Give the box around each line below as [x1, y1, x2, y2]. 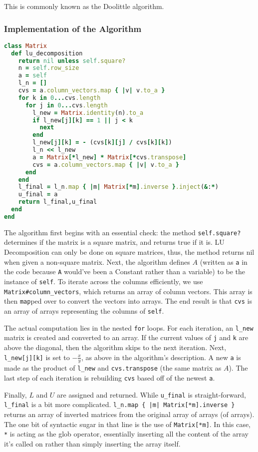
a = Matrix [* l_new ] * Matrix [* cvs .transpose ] [32, 153, 187, 161]
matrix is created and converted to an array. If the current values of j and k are [4, 332, 249, 343]
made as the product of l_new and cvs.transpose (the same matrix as [4, 363, 222, 373]
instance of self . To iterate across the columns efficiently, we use [4, 276, 203, 286]
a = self [18, 72, 47, 79]
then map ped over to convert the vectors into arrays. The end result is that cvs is [4, 296, 253, 306]
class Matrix [4, 42, 47, 49]
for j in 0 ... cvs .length [25, 101, 108, 109]
